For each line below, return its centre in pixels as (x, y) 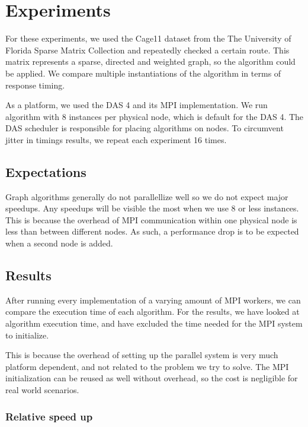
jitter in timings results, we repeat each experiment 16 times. (116, 139)
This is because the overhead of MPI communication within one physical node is (151, 219)
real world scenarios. (42, 390)
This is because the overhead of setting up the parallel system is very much (142, 355)
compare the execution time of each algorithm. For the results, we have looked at (153, 311)
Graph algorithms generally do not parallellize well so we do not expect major (147, 196)
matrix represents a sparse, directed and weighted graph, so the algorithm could (150, 61)
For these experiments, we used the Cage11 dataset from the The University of (148, 38)
